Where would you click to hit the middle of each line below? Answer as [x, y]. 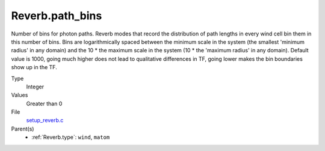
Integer [35, 87]
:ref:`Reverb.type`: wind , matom [71, 137]
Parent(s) [23, 129]
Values [20, 95]
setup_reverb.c [45, 120]
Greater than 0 [44, 103]
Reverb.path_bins [57, 16]
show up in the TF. [34, 67]
